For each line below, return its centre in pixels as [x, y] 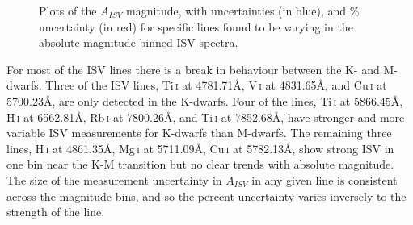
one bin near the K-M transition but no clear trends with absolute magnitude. [200, 164]
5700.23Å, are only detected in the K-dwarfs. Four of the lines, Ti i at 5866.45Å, [205, 100]
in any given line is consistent [324, 179]
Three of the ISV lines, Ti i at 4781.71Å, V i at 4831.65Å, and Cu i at [216, 85]
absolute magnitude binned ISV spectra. [139, 42]
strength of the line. [56, 212]
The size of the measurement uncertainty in [114, 179]
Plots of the [68, 10]
